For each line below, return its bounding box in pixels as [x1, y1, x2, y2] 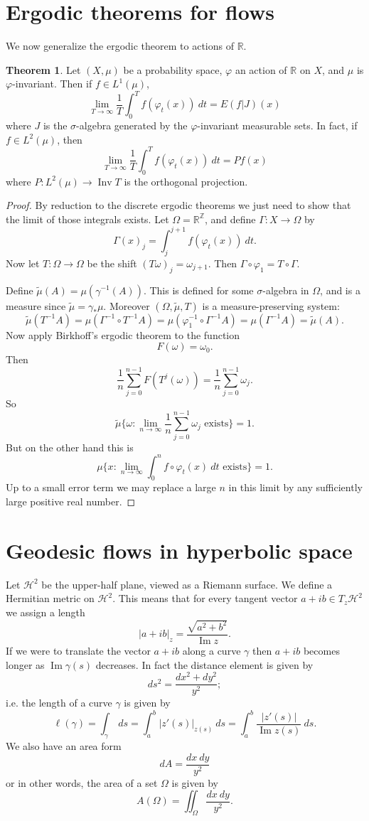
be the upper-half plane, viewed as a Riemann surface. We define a [41, 576, 333, 591]
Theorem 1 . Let [6, 62, 81, 77]
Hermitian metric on [6, 591, 95, 606]
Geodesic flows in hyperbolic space [6, 535, 353, 564]
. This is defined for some [143, 282, 254, 297]
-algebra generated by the [76, 118, 188, 133]
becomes [303, 643, 340, 658]
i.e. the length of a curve [6, 695, 112, 710]
